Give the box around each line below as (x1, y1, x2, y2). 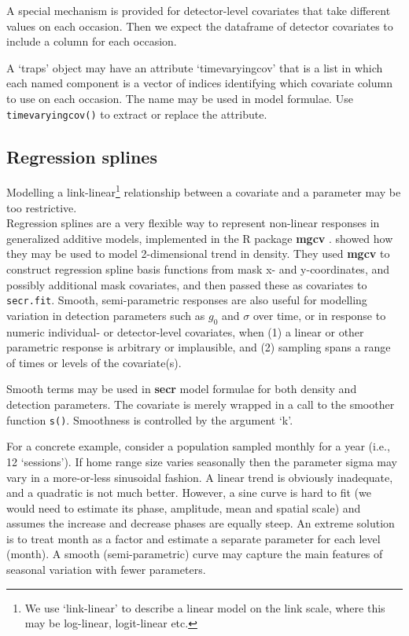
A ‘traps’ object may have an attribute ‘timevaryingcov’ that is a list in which (6, 59, 383, 75)
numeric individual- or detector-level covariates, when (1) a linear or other (6, 323, 364, 340)
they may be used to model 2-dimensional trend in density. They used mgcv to (6, 245, 390, 262)
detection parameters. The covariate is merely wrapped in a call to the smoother (6, 396, 395, 413)
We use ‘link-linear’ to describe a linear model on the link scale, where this (24, 599, 385, 616)
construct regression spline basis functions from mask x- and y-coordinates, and (6, 261, 390, 278)
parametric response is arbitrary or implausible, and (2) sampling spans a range (6, 339, 391, 355)
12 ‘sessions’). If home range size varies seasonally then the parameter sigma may (6, 453, 397, 469)
